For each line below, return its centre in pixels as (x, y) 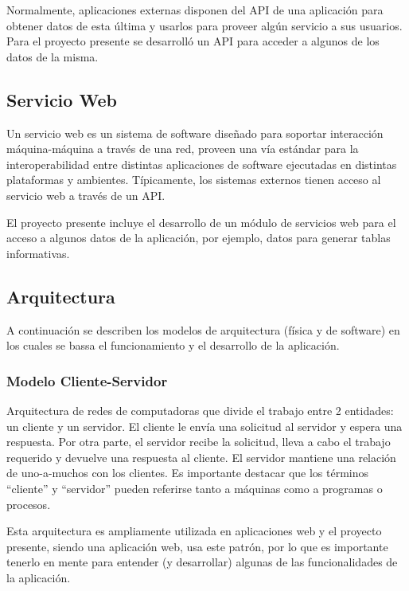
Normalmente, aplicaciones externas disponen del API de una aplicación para (195, 10)
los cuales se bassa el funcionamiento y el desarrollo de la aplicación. (173, 345)
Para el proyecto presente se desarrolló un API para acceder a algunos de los (193, 41)
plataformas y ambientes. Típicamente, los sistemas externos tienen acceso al (194, 180)
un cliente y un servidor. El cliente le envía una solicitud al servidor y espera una (204, 426)
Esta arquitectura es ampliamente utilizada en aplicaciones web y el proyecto (194, 531)
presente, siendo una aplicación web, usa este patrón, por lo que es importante (197, 546)
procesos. (29, 504)
